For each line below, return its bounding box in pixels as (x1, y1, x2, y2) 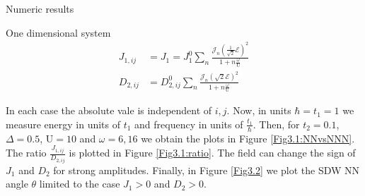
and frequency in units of (134, 116, 243, 131)
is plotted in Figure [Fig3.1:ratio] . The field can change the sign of (69, 145, 356, 160)
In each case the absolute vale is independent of (6, 103, 212, 118)
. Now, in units (226, 103, 291, 118)
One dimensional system (6, 25, 111, 39)
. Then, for (253, 116, 300, 131)
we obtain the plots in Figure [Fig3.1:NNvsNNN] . (141, 130, 355, 145)
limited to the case (39, 176, 120, 191)
